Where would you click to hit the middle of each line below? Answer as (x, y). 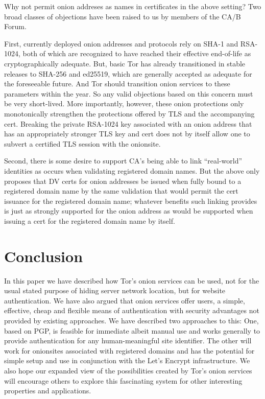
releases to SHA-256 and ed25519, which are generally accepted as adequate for (128, 73)
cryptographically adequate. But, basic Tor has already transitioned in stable (125, 63)
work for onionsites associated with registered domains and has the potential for (129, 350)
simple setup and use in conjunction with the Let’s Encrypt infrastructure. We (127, 360)
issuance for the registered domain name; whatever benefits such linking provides (131, 201)
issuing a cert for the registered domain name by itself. (90, 220)
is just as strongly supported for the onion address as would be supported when (129, 211)
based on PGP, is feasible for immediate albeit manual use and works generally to (132, 330)
